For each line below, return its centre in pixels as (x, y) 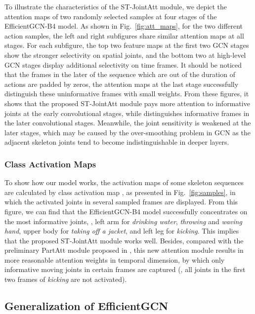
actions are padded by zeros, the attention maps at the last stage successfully (122, 84)
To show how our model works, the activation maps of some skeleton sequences (124, 182)
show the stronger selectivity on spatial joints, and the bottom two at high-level (125, 55)
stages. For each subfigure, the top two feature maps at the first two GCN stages (127, 45)
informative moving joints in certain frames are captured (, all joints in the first (125, 269)
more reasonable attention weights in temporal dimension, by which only (115, 259)
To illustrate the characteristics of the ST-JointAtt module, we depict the (116, 6)
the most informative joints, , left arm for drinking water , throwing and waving (123, 221)
